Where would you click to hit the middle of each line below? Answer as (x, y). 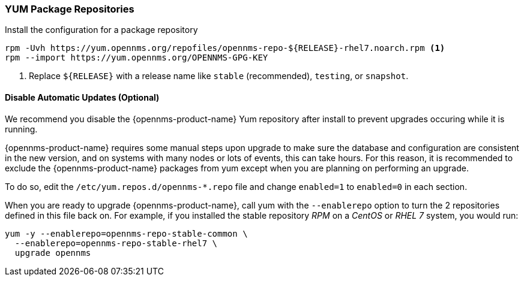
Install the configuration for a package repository (101, 30)
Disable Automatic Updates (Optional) (82, 97)
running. (21, 129)
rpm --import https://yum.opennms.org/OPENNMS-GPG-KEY (137, 58)
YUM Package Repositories (70, 9)
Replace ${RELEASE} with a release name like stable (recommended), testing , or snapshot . (219, 76)
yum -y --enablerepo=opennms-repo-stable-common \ (126, 233)
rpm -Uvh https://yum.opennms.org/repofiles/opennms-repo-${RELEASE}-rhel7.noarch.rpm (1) (225, 48)
